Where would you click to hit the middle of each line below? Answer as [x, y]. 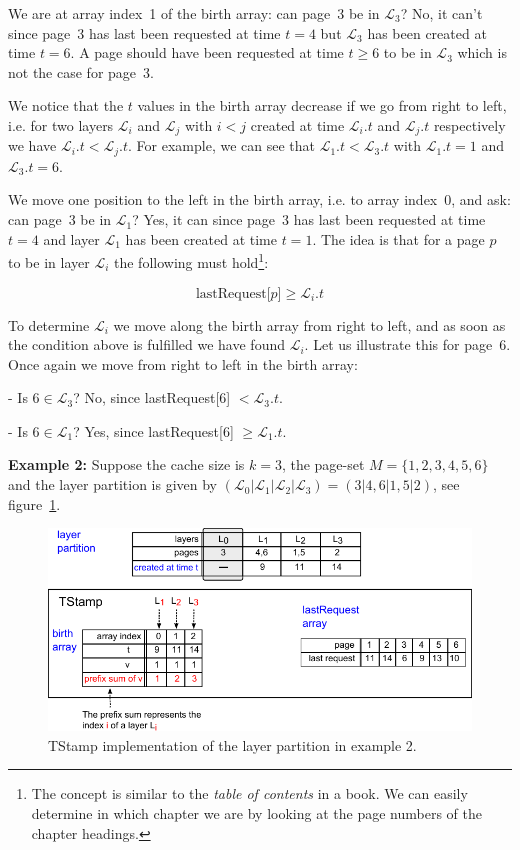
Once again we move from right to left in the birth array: [183, 363]
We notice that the [66, 105]
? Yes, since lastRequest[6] [153, 430]
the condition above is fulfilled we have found [146, 344]
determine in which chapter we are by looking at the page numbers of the [256, 812]
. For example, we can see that [221, 145]
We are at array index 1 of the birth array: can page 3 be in [194, 13]
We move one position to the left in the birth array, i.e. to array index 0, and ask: [259, 199]
